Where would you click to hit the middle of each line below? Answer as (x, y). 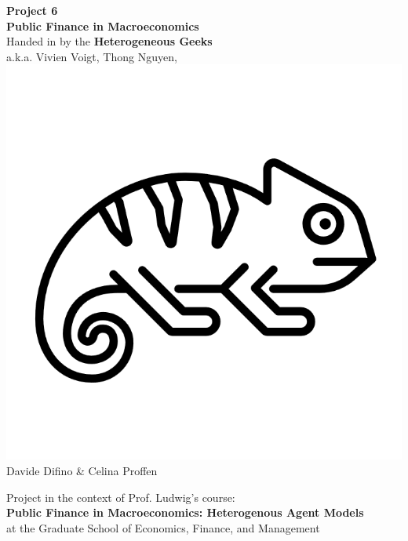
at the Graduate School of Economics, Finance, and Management (163, 527)
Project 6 (32, 10)
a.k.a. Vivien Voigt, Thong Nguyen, (92, 56)
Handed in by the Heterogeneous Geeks (109, 41)
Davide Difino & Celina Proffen (82, 470)
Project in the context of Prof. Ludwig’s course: (121, 497)
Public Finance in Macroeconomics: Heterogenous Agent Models (185, 512)
